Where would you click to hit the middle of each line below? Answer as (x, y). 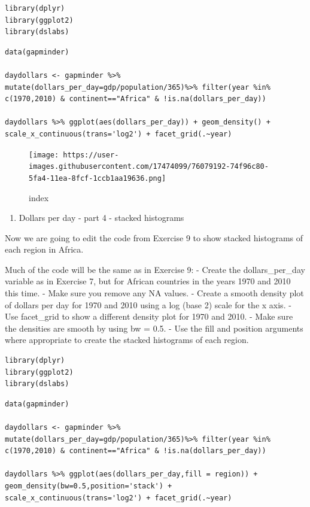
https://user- (91, 155)
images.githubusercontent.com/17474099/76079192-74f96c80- (149, 167)
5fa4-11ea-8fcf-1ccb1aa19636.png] (98, 178)
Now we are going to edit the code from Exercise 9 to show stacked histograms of (154, 237)
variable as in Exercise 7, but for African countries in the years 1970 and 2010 (148, 281)
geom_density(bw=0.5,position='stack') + (89, 486)
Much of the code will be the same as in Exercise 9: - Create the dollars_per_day (155, 269)
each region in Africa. (44, 249)
